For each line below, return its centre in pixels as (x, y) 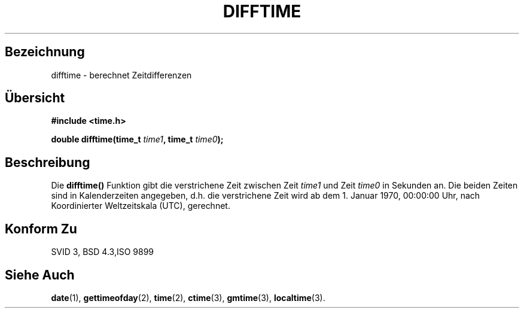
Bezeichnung (45, 52)
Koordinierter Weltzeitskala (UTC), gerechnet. (141, 206)
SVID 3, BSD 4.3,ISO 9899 (103, 252)
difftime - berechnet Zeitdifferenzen (121, 75)
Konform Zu (41, 229)
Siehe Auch (40, 275)
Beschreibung (48, 162)
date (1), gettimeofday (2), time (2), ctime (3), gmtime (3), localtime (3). (188, 297)
